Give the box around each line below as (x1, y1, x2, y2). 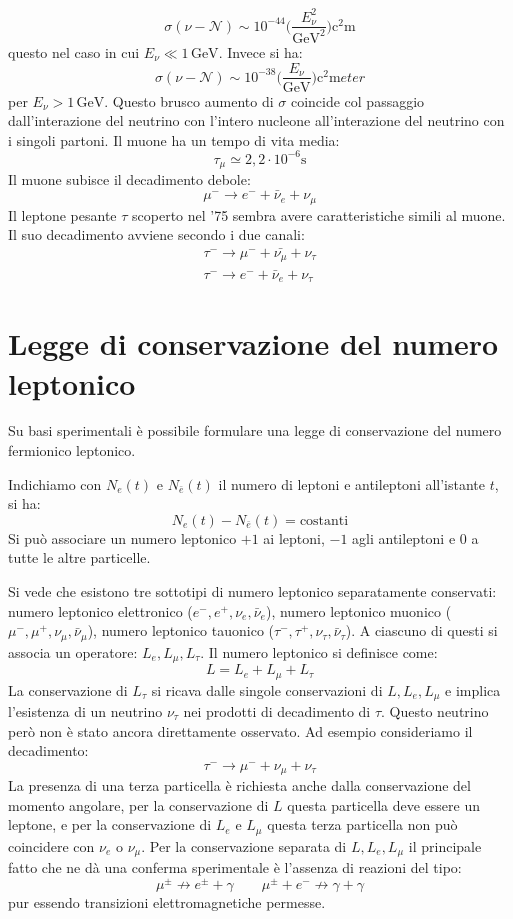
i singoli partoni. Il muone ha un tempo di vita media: (8, 129, 340, 150)
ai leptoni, (263, 527, 325, 548)
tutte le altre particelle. (8, 547, 151, 568)
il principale (408, 835, 482, 856)
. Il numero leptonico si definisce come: (200, 641, 438, 662)
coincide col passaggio (290, 90, 425, 111)
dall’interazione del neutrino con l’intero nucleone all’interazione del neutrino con (8, 110, 505, 131)
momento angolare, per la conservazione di (8, 794, 269, 815)
